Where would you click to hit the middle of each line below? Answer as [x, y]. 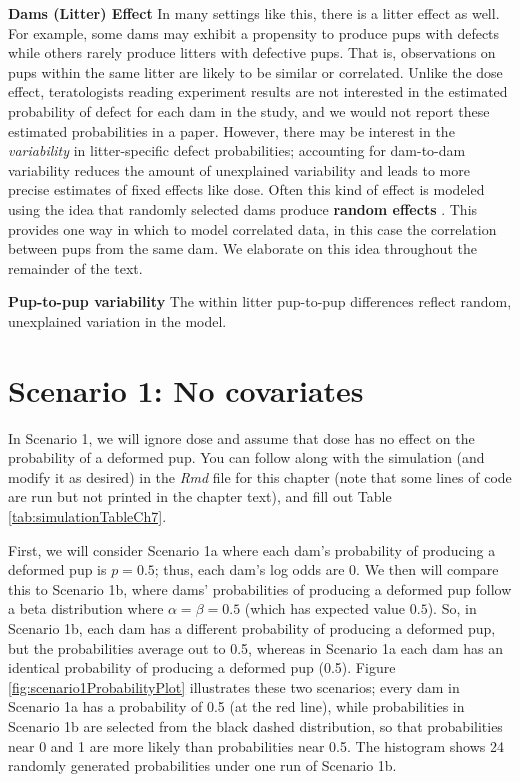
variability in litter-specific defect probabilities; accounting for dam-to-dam [237, 150]
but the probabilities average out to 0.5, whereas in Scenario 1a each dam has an [256, 647]
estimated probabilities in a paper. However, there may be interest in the [231, 130]
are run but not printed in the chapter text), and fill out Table [200, 496]
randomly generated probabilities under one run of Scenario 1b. [202, 765]
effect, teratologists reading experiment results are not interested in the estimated [258, 91]
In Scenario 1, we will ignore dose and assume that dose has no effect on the [241, 437]
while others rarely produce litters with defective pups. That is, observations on [252, 52]
